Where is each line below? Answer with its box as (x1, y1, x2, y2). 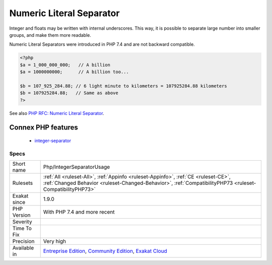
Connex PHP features (9, 123, 78, 132)
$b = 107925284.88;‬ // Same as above (20, 90, 118, 96)
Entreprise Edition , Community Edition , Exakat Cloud (43, 247, 167, 254)
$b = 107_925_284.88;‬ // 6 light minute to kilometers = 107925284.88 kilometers (20, 83, 228, 89)
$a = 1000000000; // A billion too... (20, 69, 129, 75)
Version (12, 212, 31, 219)
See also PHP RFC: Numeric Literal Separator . (9, 110, 104, 116)
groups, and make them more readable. (9, 32, 92, 38)
